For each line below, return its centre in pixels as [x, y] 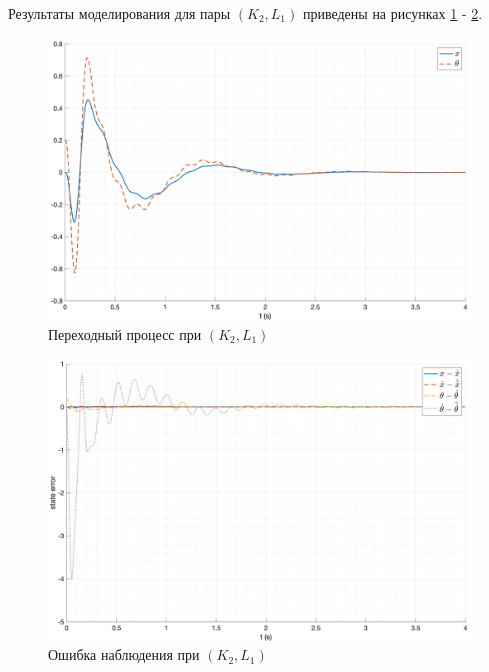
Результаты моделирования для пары [119, 13]
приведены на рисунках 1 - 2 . [392, 13]
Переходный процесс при [125, 333]
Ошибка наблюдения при [124, 654]
